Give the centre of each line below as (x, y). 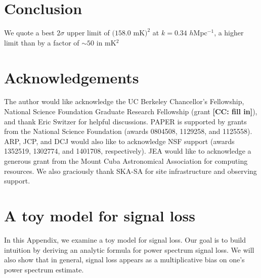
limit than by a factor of (42, 42)
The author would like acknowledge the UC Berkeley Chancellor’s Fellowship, (124, 101)
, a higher (229, 33)
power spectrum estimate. (44, 269)
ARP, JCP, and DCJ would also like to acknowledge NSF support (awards (119, 141)
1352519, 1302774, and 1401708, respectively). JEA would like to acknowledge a (128, 151)
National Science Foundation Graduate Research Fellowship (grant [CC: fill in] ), (131, 111)
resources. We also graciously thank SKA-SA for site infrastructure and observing (130, 171)
